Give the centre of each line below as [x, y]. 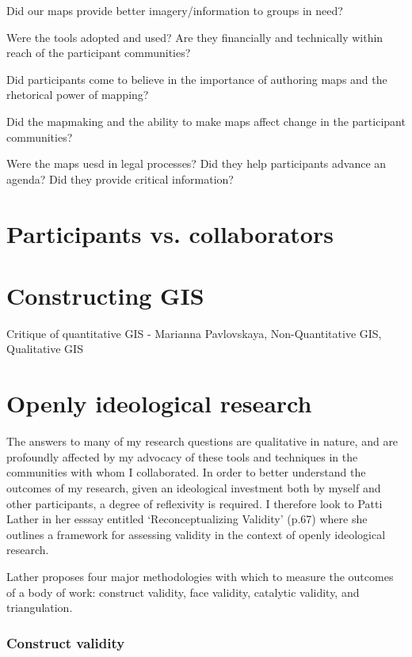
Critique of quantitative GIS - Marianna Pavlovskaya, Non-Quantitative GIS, [194, 333]
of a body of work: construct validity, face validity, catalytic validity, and [183, 592]
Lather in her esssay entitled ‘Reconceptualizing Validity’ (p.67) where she [187, 519]
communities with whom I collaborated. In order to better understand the [186, 472]
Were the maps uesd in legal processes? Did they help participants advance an [196, 163]
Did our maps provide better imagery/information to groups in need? [175, 10]
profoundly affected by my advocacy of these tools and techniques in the [182, 456]
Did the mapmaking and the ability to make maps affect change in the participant [206, 121]
